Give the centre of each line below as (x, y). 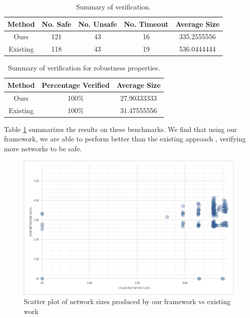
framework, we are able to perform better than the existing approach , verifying (125, 139)
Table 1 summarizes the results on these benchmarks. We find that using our (121, 129)
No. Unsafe (98, 24)
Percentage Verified (76, 85)
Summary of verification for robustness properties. (84, 68)
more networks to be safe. (43, 148)
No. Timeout (146, 24)
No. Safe (56, 24)
